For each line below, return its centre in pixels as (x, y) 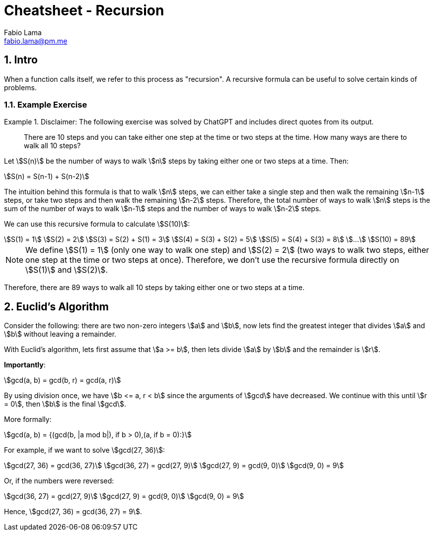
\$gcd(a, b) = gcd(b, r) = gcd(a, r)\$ (63, 380)
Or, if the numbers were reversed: (59, 481)
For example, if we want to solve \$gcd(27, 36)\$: (85, 450)
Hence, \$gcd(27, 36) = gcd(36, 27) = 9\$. (73, 512)
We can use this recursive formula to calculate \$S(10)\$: (97, 224)
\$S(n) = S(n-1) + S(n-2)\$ (47, 177)
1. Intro (21, 60)
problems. (20, 87)
